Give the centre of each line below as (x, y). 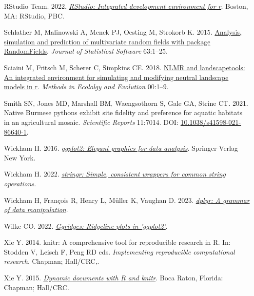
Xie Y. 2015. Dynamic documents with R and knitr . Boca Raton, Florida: (114, 278)
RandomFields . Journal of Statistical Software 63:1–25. (86, 51)
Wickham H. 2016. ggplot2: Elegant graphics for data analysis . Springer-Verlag (121, 148)
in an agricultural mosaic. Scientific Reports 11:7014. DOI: (91, 122)
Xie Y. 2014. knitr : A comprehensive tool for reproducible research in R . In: (117, 242)
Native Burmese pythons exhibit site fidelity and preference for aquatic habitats (123, 112)
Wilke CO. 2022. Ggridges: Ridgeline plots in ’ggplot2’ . (86, 226)
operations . (20, 183)
